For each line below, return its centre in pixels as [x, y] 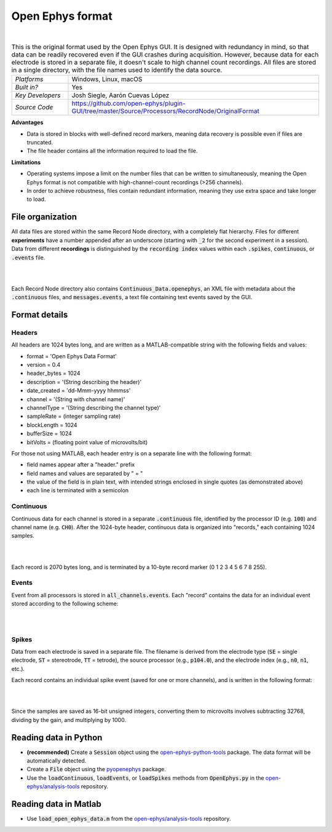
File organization [44, 217]
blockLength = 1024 [52, 425]
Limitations [26, 162]
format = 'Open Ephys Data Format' [72, 356]
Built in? [26, 87]
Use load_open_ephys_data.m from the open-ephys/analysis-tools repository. [129, 819]
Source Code [34, 108]
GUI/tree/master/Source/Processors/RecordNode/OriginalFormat [165, 111]
